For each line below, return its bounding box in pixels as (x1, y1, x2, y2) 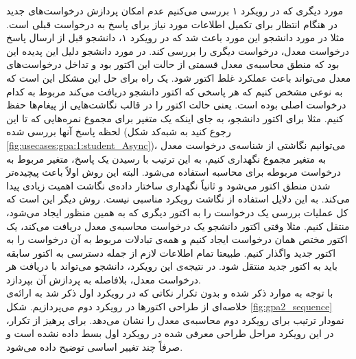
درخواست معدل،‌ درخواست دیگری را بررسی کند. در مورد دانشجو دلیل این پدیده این (6, 43, 350, 58)
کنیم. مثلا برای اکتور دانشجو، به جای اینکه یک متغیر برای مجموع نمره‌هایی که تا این (6, 111, 344, 125)
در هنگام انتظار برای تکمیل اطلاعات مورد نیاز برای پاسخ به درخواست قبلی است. (6, 16, 338, 31)
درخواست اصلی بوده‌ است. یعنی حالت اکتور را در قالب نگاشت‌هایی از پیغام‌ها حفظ (6, 97, 346, 112)
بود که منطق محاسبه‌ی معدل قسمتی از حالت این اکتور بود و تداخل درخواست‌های (6, 57, 340, 71)
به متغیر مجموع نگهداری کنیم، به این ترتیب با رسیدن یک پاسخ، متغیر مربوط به (6, 151, 327, 165)
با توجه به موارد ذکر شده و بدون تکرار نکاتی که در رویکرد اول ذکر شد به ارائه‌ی (6, 286, 333, 300)
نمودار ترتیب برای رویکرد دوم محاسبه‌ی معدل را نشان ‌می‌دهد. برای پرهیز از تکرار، (6, 312, 344, 327)
